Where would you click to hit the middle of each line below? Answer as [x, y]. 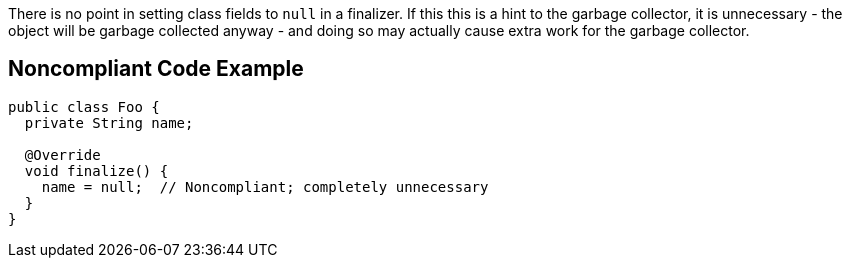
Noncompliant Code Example [156, 69]
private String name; [109, 122]
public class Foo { [84, 106]
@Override [62, 154]
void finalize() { [96, 170]
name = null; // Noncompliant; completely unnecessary [265, 186]
